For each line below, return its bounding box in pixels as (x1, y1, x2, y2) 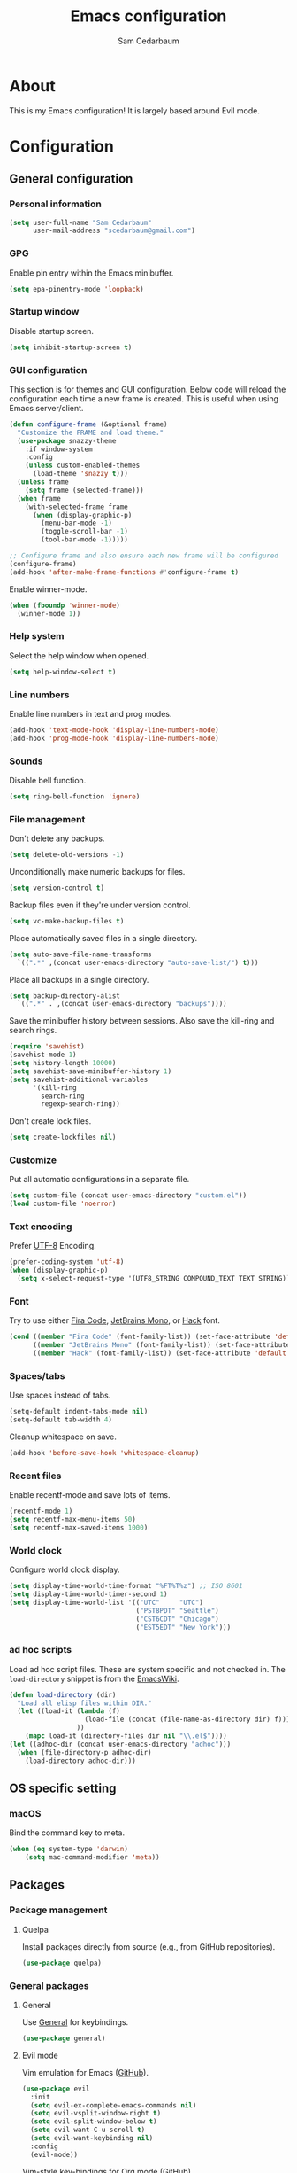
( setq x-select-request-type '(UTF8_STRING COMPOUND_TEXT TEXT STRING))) (17, 1274, 294, 1283)
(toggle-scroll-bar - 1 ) (41, 527, 128, 536)
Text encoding (9, 1220, 72, 1233)
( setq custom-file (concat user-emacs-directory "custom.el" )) (9, 1191, 247, 1200)
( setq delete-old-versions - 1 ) (9, 851, 125, 860)
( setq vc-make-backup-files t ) (9, 916, 125, 925)
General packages (9, 1979, 90, 1991)
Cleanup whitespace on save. (9, 1431, 118, 1442)
